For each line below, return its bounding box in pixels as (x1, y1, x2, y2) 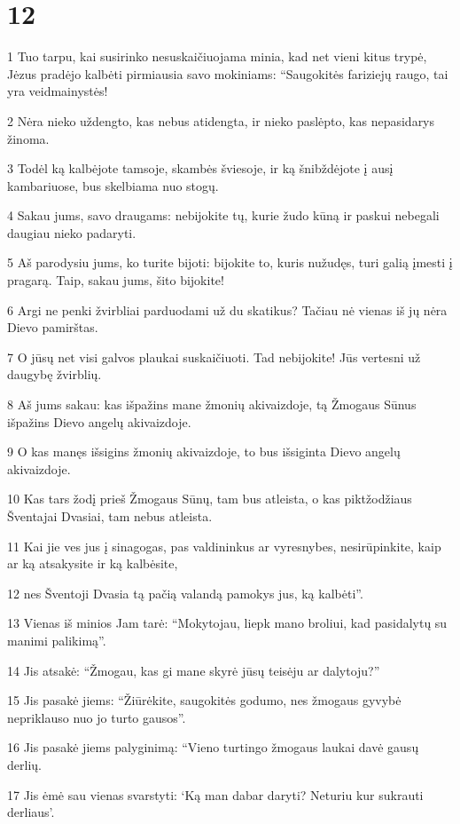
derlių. (7, 755, 42, 773)
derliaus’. (7, 803, 55, 821)
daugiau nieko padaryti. (7, 223, 136, 242)
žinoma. (7, 129, 50, 147)
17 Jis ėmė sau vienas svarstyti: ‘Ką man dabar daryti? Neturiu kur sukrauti (7, 785, 424, 804)
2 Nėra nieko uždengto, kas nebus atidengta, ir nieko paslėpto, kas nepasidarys (7, 111, 435, 130)
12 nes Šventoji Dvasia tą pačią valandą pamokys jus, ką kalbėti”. (7, 583, 363, 602)
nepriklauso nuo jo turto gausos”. (7, 708, 186, 726)
